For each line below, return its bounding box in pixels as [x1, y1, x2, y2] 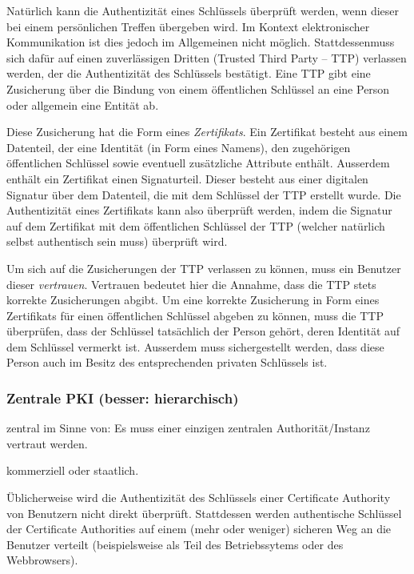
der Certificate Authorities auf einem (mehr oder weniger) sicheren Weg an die [6, 520, 392, 537]
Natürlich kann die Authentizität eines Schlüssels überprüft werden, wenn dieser [6, 2, 399, 18]
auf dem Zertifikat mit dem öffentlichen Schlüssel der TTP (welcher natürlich [6, 217, 385, 234]
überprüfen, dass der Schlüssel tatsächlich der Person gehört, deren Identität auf [6, 323, 400, 339]
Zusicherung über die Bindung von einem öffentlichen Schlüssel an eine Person [6, 80, 390, 97]
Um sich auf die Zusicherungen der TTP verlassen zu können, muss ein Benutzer [6, 259, 401, 276]
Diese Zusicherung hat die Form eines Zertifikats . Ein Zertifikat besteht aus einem [6, 123, 408, 140]
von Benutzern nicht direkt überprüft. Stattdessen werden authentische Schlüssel [6, 504, 402, 521]
